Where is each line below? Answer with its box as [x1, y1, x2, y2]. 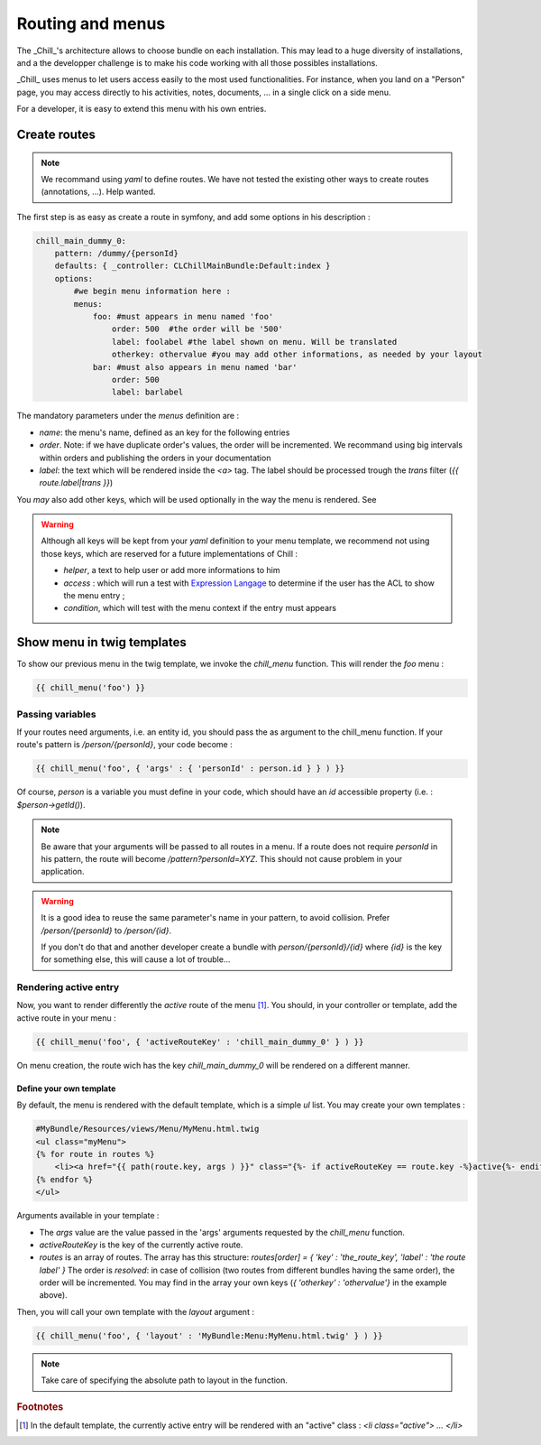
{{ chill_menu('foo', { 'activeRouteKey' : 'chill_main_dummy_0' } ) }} [35, 1036, 364, 1047]
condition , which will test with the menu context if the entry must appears [63, 603, 337, 614]
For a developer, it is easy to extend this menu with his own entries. [16, 104, 267, 115]
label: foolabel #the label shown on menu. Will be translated [111, 337, 398, 347]
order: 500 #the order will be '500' [111, 324, 283, 334]
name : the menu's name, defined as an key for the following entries [39, 427, 290, 438]
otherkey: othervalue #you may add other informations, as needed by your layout [111, 349, 482, 360]
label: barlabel [111, 387, 184, 397]
